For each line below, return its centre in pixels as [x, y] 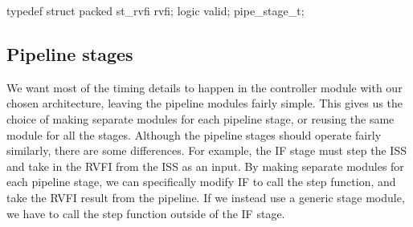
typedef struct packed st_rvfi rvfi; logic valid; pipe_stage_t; [155, 10]
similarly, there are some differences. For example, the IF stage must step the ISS [206, 150]
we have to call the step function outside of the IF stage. [146, 213]
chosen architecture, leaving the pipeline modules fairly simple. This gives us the [204, 103]
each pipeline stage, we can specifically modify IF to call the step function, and [201, 182]
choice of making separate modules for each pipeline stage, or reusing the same [200, 118]
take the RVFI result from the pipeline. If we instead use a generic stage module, [206, 197]
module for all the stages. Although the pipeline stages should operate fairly [194, 134]
